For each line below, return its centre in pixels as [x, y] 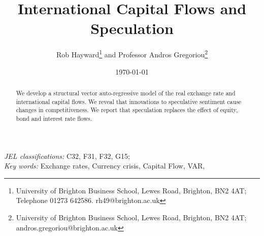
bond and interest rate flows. [54, 118]
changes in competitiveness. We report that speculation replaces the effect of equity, [127, 110]
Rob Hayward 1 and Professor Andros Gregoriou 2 [132, 54]
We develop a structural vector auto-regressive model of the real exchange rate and [126, 93]
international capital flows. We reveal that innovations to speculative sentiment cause [129, 101]
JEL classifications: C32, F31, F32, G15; [67, 156]
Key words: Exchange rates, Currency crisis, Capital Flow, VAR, [105, 166]
